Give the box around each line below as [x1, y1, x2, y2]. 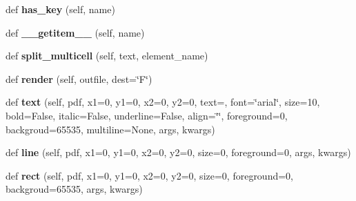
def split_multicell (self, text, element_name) [6, 48, 208, 63]
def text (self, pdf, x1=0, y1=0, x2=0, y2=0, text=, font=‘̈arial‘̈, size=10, [6, 95, 320, 109]
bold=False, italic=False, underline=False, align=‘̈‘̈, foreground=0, [6, 108, 288, 122]
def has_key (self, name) [6, 2, 115, 16]
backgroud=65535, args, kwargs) [6, 182, 143, 196]
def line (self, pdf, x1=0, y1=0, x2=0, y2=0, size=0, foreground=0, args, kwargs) [6, 145, 351, 160]
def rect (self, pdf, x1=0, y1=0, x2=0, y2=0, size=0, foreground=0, [6, 168, 294, 182]
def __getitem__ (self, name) [6, 25, 145, 39]
